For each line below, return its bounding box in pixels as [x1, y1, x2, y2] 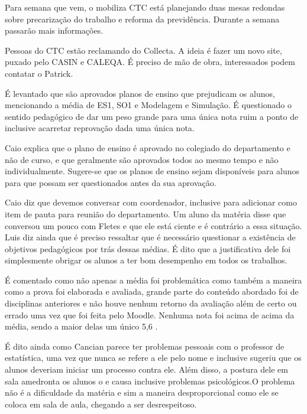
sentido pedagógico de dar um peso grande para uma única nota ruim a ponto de [5, 110, 299, 122]
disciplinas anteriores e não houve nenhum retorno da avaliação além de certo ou [5, 297, 297, 309]
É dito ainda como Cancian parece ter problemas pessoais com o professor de [5, 340, 285, 352]
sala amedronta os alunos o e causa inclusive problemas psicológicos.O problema [5, 374, 295, 387]
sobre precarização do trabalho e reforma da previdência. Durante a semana [5, 12, 280, 25]
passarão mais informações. [5, 24, 104, 37]
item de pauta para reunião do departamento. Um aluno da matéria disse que [5, 207, 286, 220]
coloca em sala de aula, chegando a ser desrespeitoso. [5, 397, 197, 410]
